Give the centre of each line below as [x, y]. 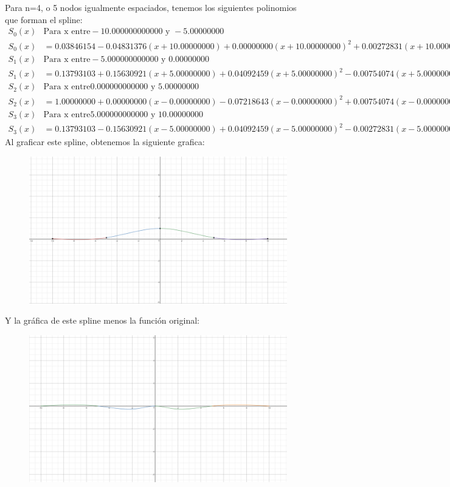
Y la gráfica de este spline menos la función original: [102, 320]
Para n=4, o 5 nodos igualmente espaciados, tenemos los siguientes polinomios [151, 7]
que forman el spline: [44, 19]
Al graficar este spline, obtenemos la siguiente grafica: [105, 142]
